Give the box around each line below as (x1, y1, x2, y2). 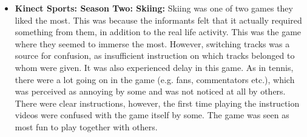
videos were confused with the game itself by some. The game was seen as (15, 109, 289, 121)
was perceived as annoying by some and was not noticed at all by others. (15, 85, 286, 98)
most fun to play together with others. (15, 120, 158, 133)
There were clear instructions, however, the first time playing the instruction (15, 96, 300, 109)
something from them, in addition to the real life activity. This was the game (15, 25, 302, 38)
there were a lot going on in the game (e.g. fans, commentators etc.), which (15, 73, 295, 85)
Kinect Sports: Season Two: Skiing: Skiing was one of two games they (15, 2, 293, 14)
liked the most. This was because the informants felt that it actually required (15, 13, 302, 26)
